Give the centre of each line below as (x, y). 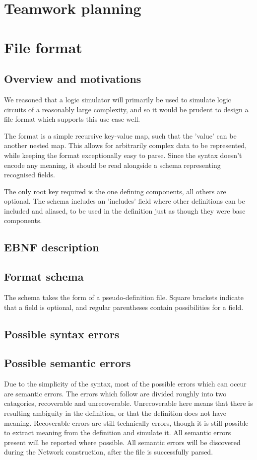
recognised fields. (30, 175)
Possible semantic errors (67, 363)
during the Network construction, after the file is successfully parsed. (109, 452)
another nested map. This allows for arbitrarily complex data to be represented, (126, 145)
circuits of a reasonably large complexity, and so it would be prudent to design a (126, 109)
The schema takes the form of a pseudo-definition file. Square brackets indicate (124, 297)
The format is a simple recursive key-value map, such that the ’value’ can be (120, 135)
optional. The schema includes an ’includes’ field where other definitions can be (125, 201)
